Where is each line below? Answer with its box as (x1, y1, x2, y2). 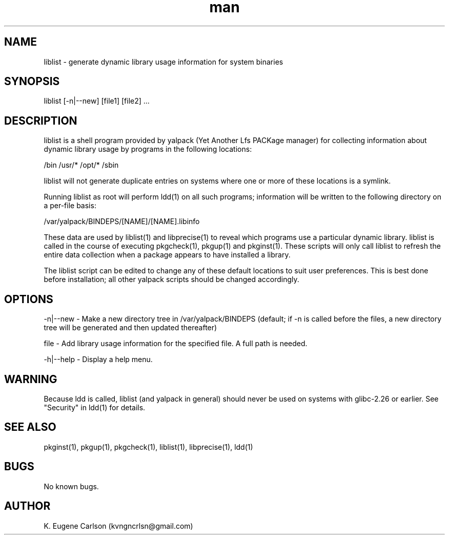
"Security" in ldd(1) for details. (44, 403, 146, 412)
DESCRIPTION (4, 114, 77, 127)
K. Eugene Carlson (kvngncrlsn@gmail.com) (44, 521, 193, 530)
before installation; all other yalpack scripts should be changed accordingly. (44, 275, 299, 284)
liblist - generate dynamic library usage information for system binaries (44, 57, 283, 66)
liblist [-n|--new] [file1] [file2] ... (44, 96, 150, 106)
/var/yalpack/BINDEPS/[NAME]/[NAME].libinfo (44, 217, 200, 226)
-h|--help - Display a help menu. (44, 355, 153, 364)
